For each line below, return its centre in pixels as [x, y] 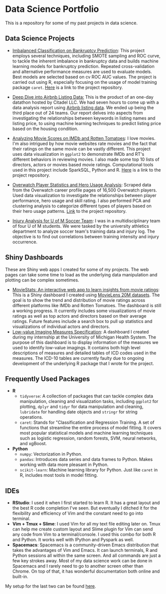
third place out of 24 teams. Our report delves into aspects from [78, 113]
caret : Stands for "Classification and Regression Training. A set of [87, 422]
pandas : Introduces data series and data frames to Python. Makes [86, 460]
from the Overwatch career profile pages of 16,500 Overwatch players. [84, 190]
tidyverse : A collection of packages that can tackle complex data [86, 396]
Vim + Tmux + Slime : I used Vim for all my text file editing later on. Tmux [86, 524]
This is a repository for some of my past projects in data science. [71, 23]
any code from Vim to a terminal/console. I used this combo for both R [84, 534]
